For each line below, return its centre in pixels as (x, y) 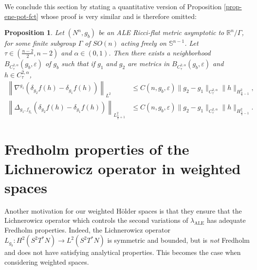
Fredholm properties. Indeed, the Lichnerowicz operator (87, 229)
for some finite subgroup (40, 43)
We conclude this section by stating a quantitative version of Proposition (113, 6)
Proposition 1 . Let (34, 32)
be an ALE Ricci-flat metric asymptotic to (161, 32)
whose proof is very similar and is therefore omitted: (119, 16)
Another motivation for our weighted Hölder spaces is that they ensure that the (123, 210)
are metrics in (149, 63)
